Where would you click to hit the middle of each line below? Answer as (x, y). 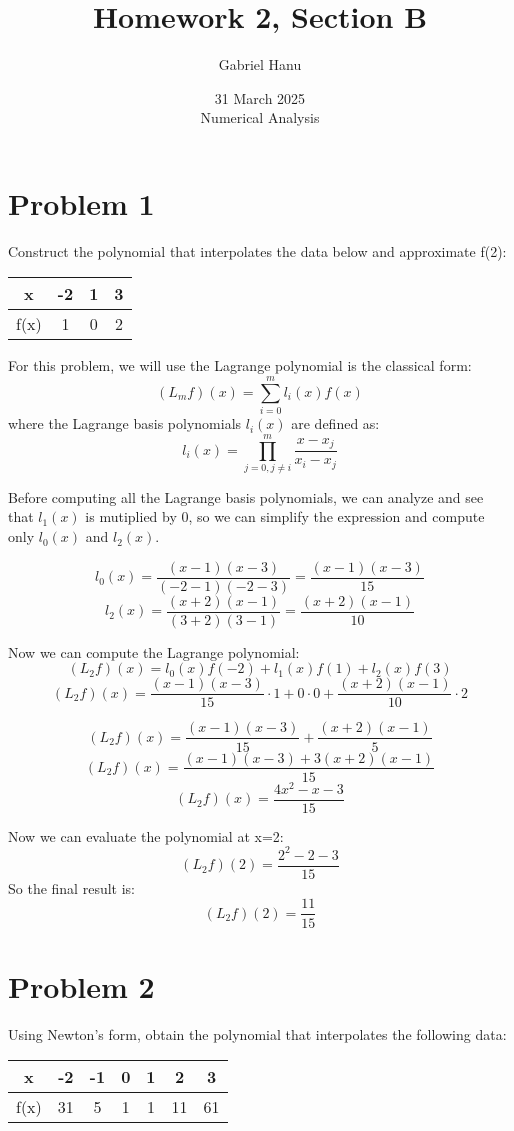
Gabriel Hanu (260, 64)
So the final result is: (71, 887)
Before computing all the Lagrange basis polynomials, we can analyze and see (246, 496)
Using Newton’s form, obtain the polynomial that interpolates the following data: (257, 1033)
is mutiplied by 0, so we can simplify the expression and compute (285, 516)
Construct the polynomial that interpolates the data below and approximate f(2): (257, 250)
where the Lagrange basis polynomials (125, 423)
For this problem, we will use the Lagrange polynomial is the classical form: (240, 365)
